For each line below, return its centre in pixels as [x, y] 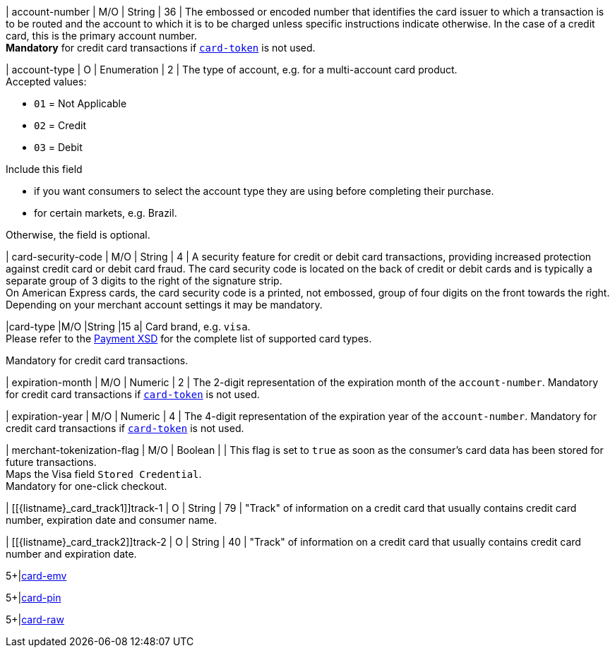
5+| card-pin [34, 598]
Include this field [44, 169]
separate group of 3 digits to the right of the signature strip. [144, 281]
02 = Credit [60, 125]
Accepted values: [46, 82]
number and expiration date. [71, 554]
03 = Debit [58, 147]
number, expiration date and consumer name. [112, 520]
